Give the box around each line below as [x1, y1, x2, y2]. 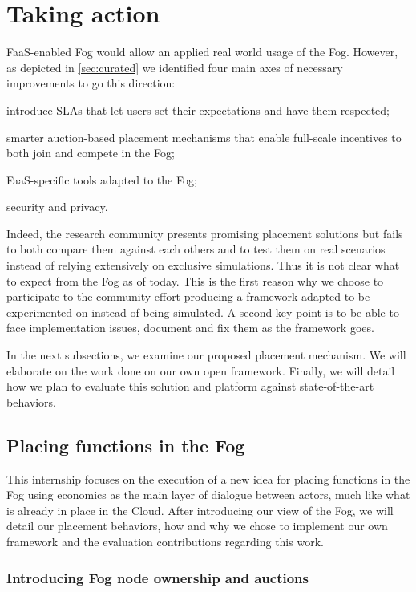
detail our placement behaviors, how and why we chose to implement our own [6, 517, 388, 534]
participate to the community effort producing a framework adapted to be [6, 288, 370, 305]
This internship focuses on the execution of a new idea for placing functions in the [6, 470, 410, 487]
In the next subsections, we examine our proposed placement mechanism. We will [6, 347, 406, 363]
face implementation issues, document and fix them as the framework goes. [6, 319, 374, 336]
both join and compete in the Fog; [6, 144, 175, 161]
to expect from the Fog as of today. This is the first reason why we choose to [6, 272, 384, 289]
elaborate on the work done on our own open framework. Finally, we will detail [6, 362, 395, 379]
